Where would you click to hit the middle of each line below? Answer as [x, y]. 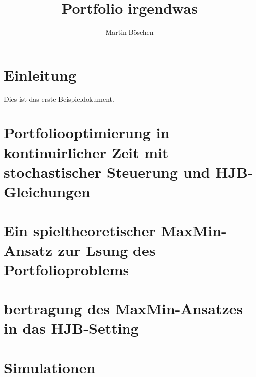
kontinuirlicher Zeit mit [86, 152]
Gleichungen [47, 191]
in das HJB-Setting [71, 328]
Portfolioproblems [67, 269]
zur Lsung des [107, 250]
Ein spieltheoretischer [80, 230]
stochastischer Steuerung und [107, 172]
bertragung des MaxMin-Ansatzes [124, 309]
